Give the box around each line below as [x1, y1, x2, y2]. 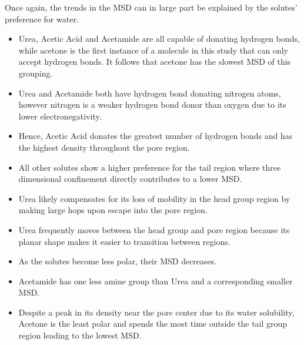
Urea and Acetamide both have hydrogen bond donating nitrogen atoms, [18, 87, 281, 99]
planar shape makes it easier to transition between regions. [18, 235, 230, 247]
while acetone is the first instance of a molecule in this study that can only [18, 44, 288, 56]
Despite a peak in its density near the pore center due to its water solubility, [18, 306, 295, 318]
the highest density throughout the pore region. [18, 141, 190, 153]
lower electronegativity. [18, 110, 102, 122]
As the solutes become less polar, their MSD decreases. [18, 255, 217, 267]
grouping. [18, 67, 53, 79]
